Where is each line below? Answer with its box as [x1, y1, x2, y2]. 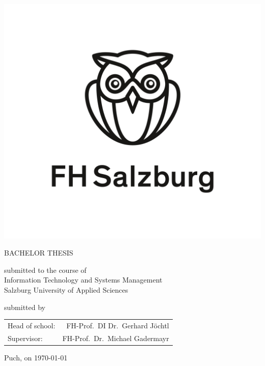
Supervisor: [8, 332, 43, 343]
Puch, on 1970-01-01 [4, 352, 68, 362]
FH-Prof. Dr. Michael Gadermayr [62, 332, 169, 343]
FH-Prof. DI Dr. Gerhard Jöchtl [66, 320, 169, 330]
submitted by [4, 301, 45, 312]
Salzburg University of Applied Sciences [4, 285, 128, 295]
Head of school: [8, 320, 56, 330]
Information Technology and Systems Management [4, 274, 163, 285]
